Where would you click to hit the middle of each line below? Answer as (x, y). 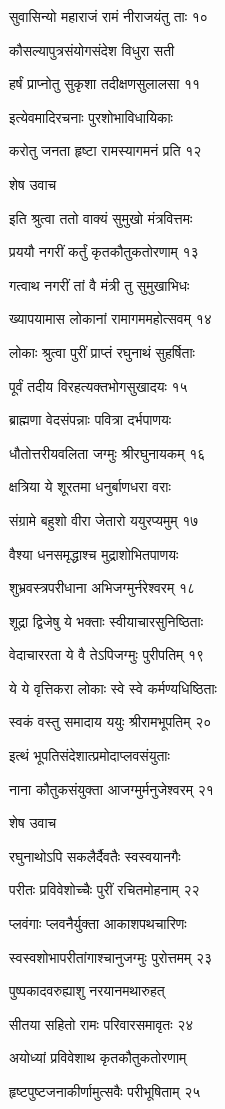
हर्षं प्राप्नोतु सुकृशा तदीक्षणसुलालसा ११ (105, 83)
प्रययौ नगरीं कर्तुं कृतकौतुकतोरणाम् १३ (104, 251)
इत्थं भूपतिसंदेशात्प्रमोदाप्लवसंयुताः (89, 755)
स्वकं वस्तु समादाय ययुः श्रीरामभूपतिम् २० (110, 721)
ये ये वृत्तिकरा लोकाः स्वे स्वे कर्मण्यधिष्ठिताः (113, 687)
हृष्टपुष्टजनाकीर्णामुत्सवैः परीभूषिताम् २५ (105, 1091)
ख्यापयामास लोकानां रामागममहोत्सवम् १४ (110, 318)
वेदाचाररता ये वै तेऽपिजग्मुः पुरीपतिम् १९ (107, 654)
